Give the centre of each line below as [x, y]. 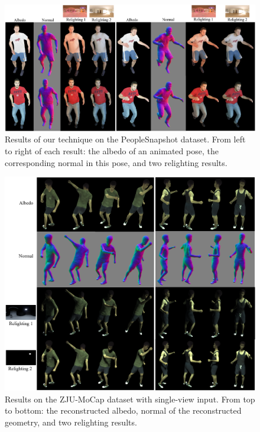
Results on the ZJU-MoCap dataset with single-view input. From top [130, 399]
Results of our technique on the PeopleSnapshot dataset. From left [125, 139]
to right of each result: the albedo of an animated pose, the [112, 151]
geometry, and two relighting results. [71, 422]
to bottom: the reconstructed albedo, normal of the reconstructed [123, 410]
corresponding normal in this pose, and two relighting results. [116, 162]
